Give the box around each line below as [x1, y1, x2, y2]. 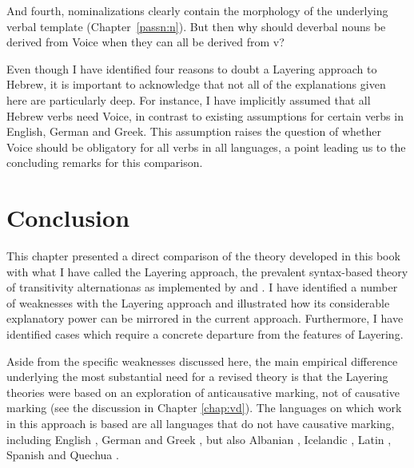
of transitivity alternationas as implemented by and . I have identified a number [6, 279, 398, 295]
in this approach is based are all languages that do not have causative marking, [6, 415, 395, 431]
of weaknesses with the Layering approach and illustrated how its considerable [6, 294, 390, 311]
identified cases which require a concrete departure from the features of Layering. [6, 326, 404, 343]
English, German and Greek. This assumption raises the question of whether [6, 123, 381, 140]
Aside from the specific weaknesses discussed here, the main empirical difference [6, 352, 398, 369]
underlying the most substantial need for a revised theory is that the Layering [6, 368, 388, 385]
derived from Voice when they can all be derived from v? [6, 34, 285, 50]
